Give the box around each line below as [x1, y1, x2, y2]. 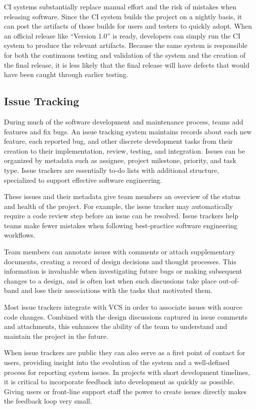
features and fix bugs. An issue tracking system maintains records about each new [4, 126, 252, 136]
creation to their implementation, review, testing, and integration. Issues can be [4, 145, 245, 156]
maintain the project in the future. [4, 330, 109, 341]
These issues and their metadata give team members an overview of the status [4, 191, 241, 202]
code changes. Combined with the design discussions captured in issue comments [4, 311, 248, 322]
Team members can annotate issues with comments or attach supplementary [4, 246, 235, 257]
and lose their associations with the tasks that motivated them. [21, 285, 213, 295]
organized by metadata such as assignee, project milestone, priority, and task [4, 155, 236, 165]
